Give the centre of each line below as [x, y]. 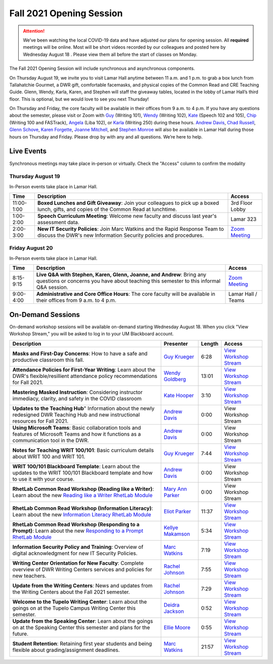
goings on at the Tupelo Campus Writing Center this [74, 608]
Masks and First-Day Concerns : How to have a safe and [80, 354]
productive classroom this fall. [48, 360]
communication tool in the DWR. [51, 440]
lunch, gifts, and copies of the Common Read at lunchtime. [107, 209]
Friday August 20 [31, 248]
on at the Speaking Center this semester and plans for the [81, 627]
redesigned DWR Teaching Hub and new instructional [76, 414]
